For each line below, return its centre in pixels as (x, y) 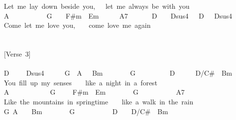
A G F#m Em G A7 (94, 92)
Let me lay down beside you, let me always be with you (97, 6)
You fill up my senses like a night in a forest (81, 82)
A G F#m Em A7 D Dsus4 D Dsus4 (118, 15)
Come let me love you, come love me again (77, 25)
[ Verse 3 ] (17, 53)
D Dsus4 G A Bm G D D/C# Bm (118, 73)
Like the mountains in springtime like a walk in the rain (99, 101)
